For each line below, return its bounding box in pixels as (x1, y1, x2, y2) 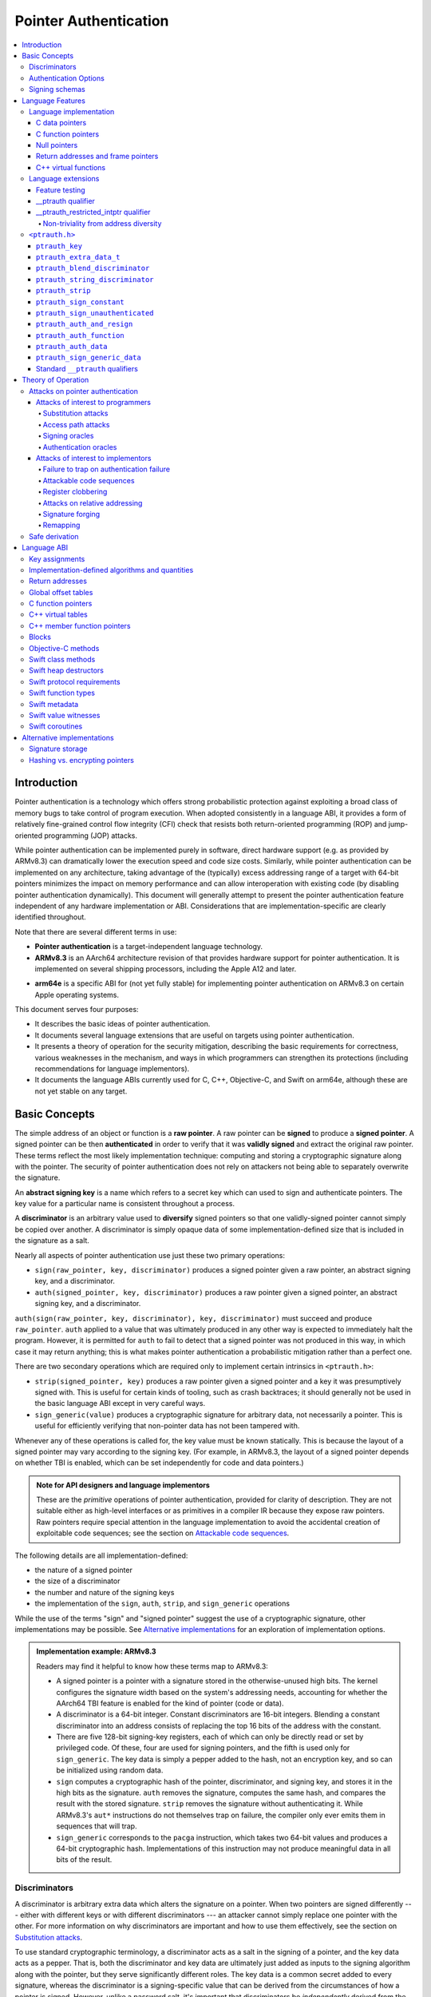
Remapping (42, 520, 81, 530)
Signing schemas (29, 85, 85, 94)
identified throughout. (14, 912, 87, 922)
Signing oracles (42, 431, 94, 441)
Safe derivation (29, 531, 79, 541)
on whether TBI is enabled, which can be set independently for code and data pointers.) (14, 1458, 304, 1467)
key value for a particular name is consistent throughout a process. (14, 1199, 235, 1209)
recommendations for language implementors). (34, 1064, 190, 1074)
